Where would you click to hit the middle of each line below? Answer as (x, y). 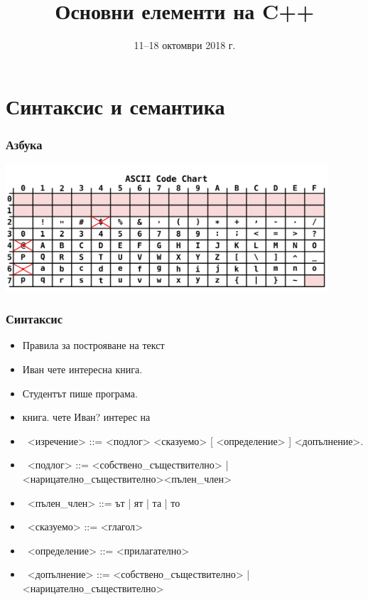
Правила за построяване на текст (93, 345)
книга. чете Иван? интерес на (86, 417)
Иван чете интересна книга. (82, 369)
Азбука (24, 144)
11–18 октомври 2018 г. (185, 45)
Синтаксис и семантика (115, 106)
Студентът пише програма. (80, 393)
